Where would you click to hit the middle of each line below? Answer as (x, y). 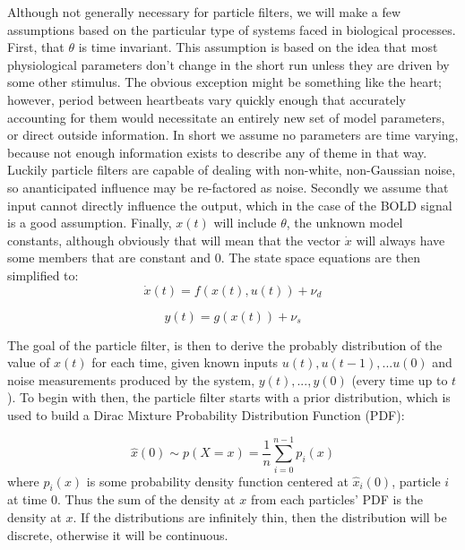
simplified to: (43, 275)
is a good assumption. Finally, (90, 223)
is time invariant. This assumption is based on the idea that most (258, 47)
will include (245, 223)
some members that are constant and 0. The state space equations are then (214, 258)
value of (29, 362)
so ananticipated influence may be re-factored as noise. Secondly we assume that (228, 187)
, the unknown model (344, 223)
